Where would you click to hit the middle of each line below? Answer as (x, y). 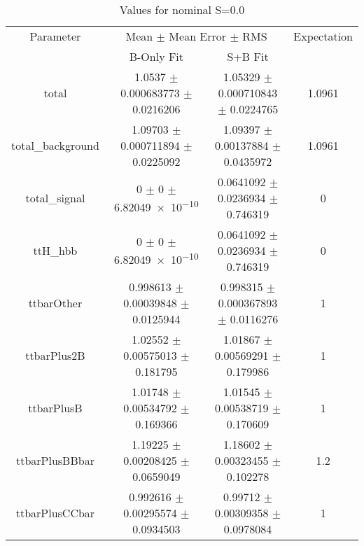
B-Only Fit (156, 56)
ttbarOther (55, 303)
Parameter (55, 36)
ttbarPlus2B (55, 355)
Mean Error (198, 36)
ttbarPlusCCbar (55, 513)
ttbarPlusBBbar (55, 460)
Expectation (323, 36)
